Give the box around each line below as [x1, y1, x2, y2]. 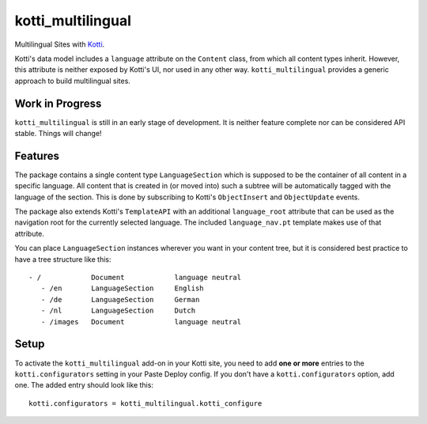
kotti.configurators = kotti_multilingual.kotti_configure [28, 399, 263, 407]
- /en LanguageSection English [40, 284, 205, 293]
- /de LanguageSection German [40, 295, 200, 304]
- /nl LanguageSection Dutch [40, 306, 196, 316]
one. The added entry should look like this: [14, 380, 154, 390]
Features [14, 149, 59, 162]
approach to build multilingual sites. [14, 76, 130, 85]
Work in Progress [14, 97, 102, 110]
